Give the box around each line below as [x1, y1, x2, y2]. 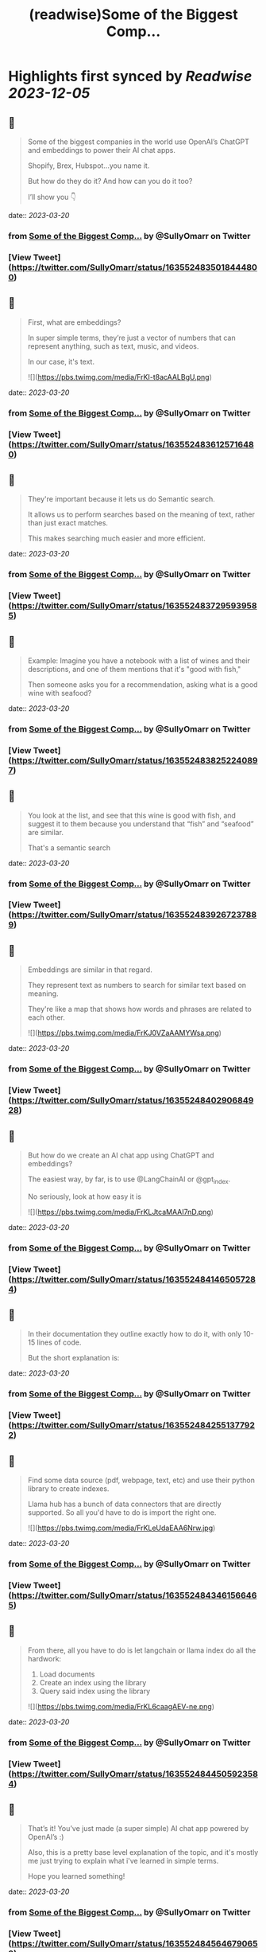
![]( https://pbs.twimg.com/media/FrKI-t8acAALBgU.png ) [27, 372, 213, 381]
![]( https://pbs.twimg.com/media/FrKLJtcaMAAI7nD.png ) [27, 1207, 214, 1216]
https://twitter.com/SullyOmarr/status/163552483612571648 [11, 439, 254, 450]
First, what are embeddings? [27, 317, 121, 327]
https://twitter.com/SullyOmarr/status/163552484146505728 [11, 1274, 256, 1285]
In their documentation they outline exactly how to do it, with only [27, 1329, 242, 1339]
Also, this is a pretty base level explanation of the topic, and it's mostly [27, 1848, 259, 1857]
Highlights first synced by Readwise [8, 68, 253, 85]
